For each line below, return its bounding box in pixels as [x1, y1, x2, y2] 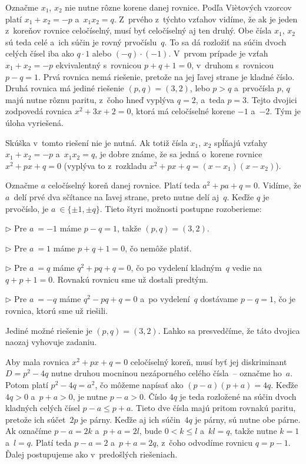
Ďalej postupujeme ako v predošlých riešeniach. [5, 448, 178, 460]
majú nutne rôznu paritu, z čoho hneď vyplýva [5, 93, 175, 105]
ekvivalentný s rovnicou [55, 58, 142, 71]
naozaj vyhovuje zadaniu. [5, 336, 97, 348]
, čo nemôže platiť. [125, 241, 192, 254]
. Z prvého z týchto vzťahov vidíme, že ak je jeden [114, 12, 298, 25]
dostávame [200, 293, 238, 305]
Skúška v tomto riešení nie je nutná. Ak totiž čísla [5, 136, 188, 148]
